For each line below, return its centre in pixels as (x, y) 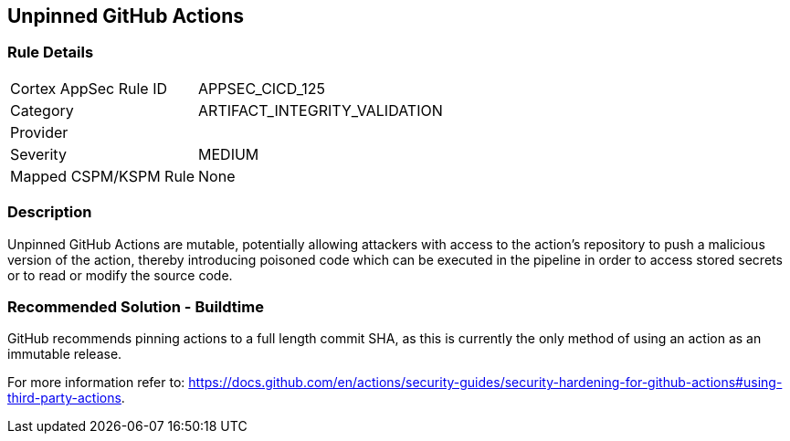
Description (50, 212)
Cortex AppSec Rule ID (89, 88)
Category (42, 110)
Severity (38, 154)
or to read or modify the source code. (120, 275)
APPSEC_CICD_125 (262, 88)
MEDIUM (229, 154)
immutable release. (65, 354)
